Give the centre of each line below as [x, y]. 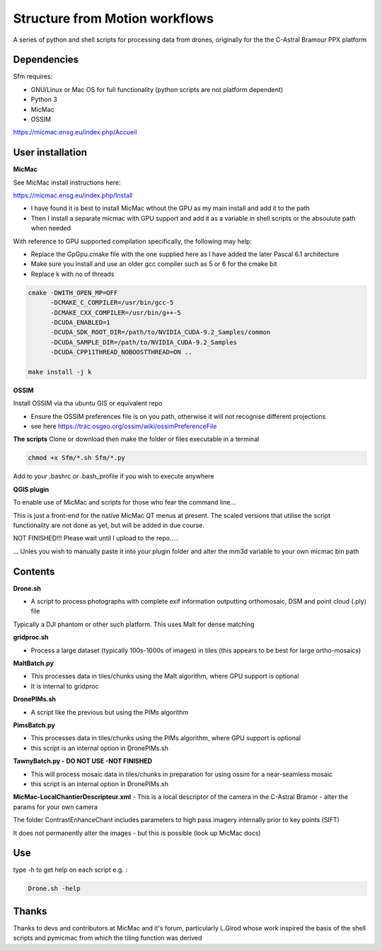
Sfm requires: [33, 76]
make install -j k [60, 372]
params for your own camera [56, 807]
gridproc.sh [31, 638]
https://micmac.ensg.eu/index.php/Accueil [75, 132]
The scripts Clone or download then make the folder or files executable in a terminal [136, 439]
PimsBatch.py [34, 725]
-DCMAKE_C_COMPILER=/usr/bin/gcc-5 [112, 303]
